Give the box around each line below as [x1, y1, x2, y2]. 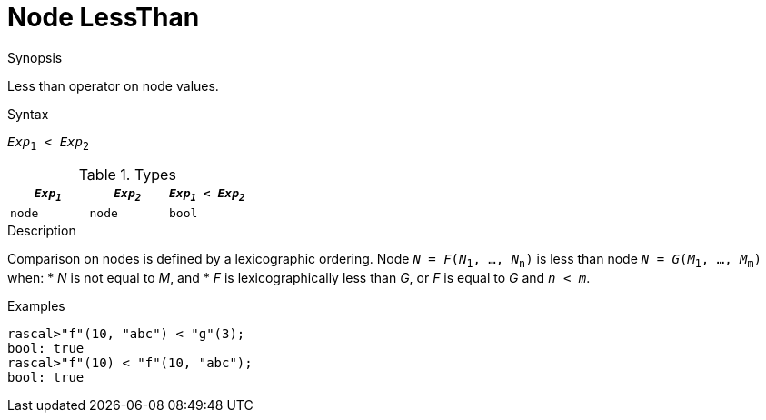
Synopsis [7, 49, 63, 65]
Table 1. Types [78, 165, 176, 184]
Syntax [7, 105, 49, 122]
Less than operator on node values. [7, 77, 219, 94]
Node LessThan [7, 2, 200, 33]
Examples [7, 297, 65, 314]
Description [7, 223, 76, 239]
